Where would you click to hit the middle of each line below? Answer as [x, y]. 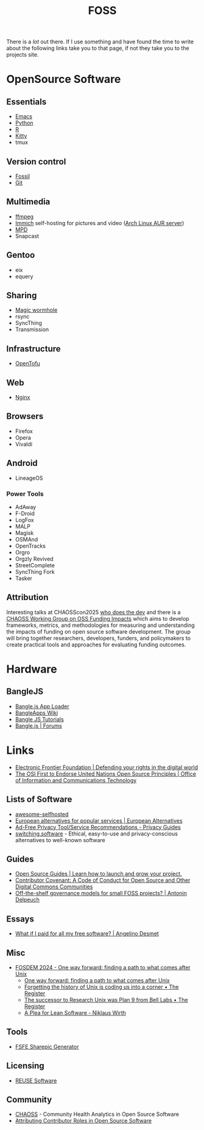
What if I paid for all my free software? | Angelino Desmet [87, 934]
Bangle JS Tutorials [39, 719]
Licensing [25, 1066]
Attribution [27, 597]
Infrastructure [33, 349]
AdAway [26, 507]
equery [24, 276]
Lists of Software [39, 799]
